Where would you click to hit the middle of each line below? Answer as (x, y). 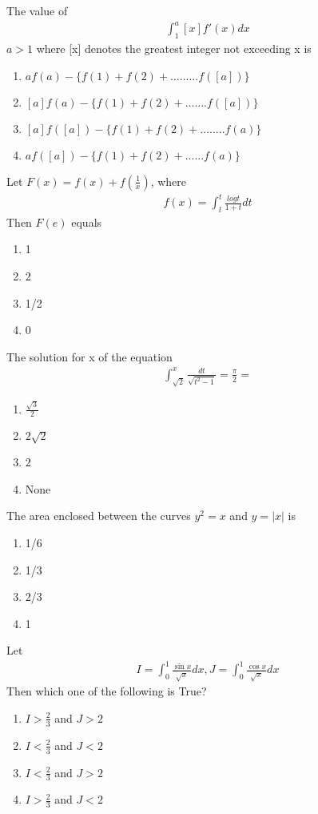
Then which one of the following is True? (107, 691)
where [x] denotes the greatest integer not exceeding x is (174, 48)
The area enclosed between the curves (99, 516)
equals (87, 222)
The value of (37, 10)
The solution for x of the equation (89, 356)
